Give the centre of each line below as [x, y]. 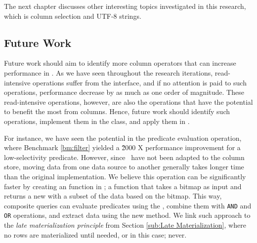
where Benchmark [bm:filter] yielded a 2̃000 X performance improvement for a [122, 147]
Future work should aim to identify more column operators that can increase [120, 63]
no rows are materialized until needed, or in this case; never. [95, 234]
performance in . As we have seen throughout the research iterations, [108, 72]
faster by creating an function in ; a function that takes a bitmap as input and [123, 186]
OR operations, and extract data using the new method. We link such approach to [127, 215]
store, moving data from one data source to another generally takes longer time [124, 167]
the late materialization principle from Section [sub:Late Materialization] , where [125, 225]
